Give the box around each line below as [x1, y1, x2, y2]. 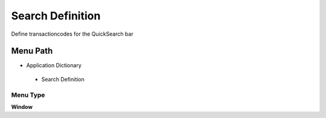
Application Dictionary [26, 62, 81, 69]
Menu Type [11, 91, 45, 99]
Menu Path [11, 46, 53, 56]
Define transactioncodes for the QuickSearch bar [11, 30, 134, 38]
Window [11, 103, 33, 110]
